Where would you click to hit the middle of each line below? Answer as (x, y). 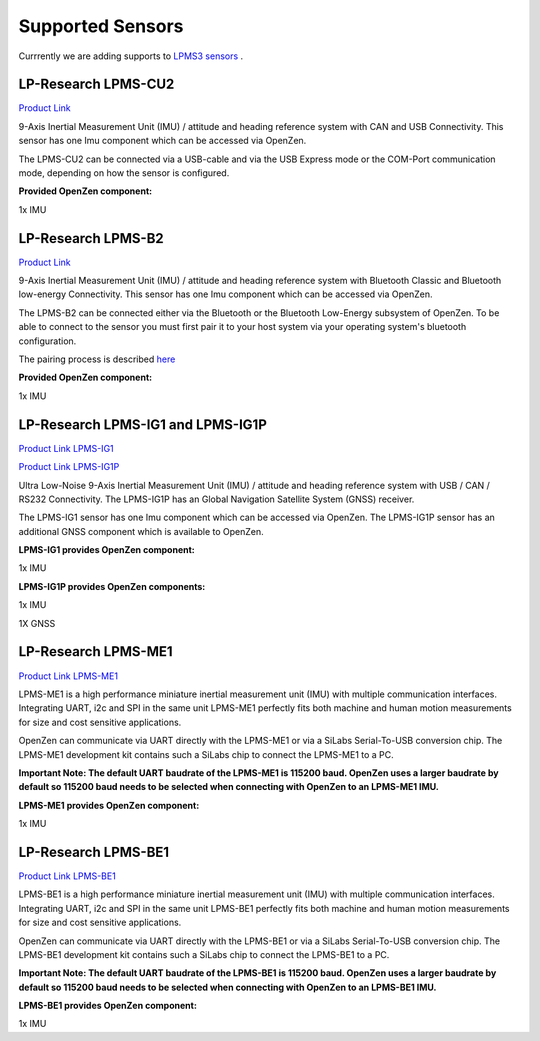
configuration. (47, 341)
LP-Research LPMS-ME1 (96, 651)
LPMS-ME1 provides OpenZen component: (109, 805)
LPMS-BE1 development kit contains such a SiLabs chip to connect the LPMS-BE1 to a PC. (204, 954)
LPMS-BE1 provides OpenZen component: (107, 1006)
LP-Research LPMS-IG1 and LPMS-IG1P (142, 424)
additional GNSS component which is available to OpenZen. (141, 531)
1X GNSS (37, 623)
